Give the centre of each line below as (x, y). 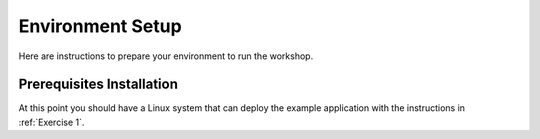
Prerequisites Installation (98, 84)
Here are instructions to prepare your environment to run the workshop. (166, 56)
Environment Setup (100, 26)
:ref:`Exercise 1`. (51, 122)
